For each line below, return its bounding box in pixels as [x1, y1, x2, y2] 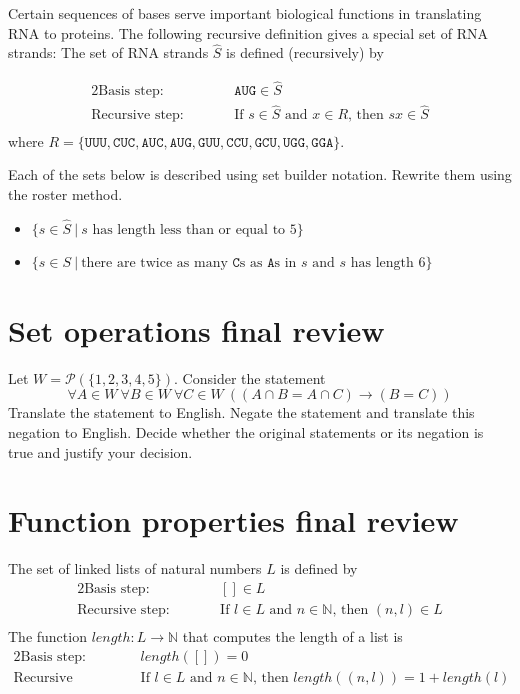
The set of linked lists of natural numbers [8, 558, 262, 579]
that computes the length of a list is [182, 626, 403, 647]
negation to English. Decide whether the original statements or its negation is [8, 422, 484, 443]
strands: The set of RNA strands [8, 42, 209, 63]
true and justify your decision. [8, 441, 193, 462]
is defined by [280, 558, 358, 579]
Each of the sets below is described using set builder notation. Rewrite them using [8, 164, 512, 185]
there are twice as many [81, 256, 228, 271]
